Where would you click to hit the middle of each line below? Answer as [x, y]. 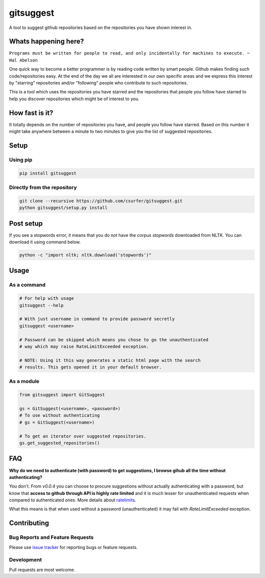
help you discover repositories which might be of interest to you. [74, 99]
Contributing [29, 523]
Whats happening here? [47, 42]
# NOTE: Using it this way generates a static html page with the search [110, 360]
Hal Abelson [23, 60]
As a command [27, 285]
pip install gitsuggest [48, 173]
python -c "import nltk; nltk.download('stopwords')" [85, 255]
